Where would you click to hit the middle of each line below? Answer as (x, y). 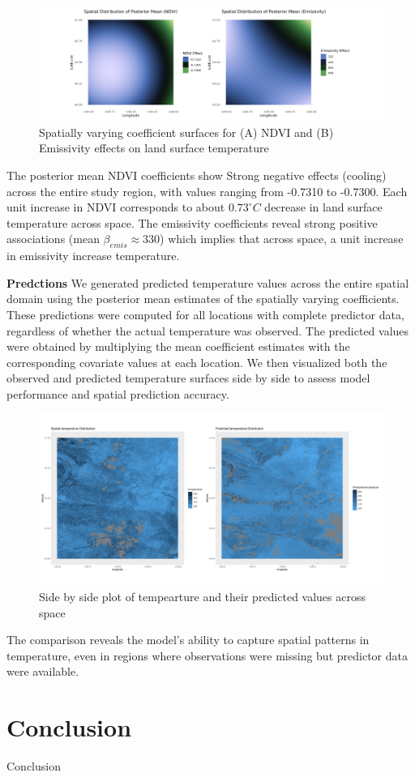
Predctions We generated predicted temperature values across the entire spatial (208, 282)
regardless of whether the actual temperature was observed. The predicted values (208, 330)
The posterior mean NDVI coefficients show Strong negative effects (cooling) (197, 175)
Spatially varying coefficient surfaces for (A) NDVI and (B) (186, 132)
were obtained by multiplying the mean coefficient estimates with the (178, 346)
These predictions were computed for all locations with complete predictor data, (205, 314)
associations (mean (53, 239)
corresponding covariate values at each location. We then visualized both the (197, 362)
